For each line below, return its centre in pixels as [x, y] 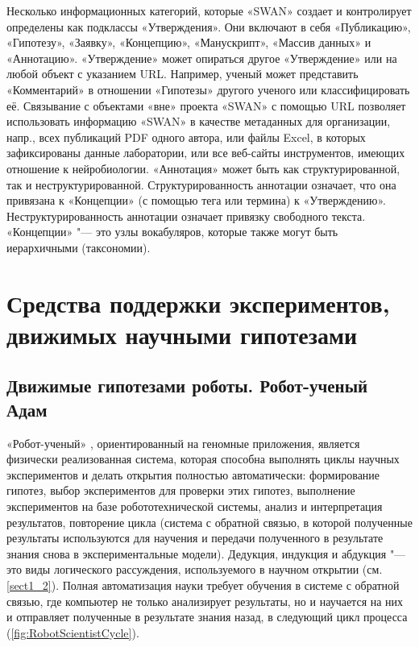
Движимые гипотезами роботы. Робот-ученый [187, 386]
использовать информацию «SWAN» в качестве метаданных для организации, [199, 121]
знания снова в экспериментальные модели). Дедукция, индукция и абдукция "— [206, 553]
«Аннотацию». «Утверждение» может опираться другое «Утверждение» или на [202, 58]
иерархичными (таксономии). [79, 247]
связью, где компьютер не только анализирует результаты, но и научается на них [205, 601]
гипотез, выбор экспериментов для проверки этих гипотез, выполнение [181, 490]
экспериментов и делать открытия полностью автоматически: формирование [193, 474]
